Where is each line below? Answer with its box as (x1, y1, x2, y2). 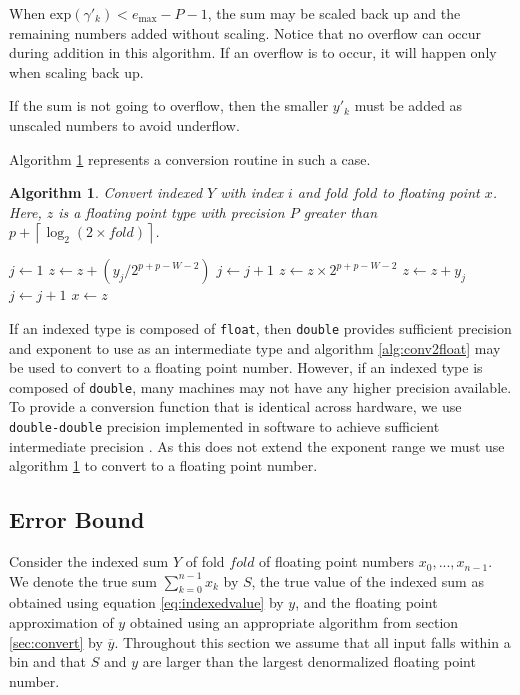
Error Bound (9, 504, 145, 535)
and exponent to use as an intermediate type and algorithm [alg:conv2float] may (9, 337, 501, 358)
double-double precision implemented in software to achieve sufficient (9, 416, 440, 437)
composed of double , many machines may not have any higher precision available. (9, 376, 512, 397)
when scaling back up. (9, 61, 144, 82)
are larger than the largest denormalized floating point (142, 651, 476, 672)
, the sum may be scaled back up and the (207, 3, 461, 23)
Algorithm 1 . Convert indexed (9, 182, 203, 203)
